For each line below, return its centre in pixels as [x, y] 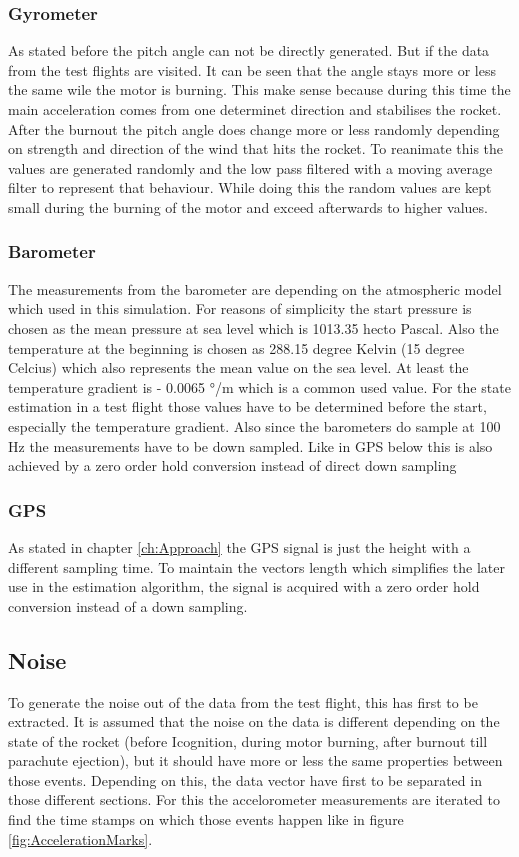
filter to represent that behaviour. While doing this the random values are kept [250, 187]
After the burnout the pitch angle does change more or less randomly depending [254, 128]
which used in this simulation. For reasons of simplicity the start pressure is [240, 308]
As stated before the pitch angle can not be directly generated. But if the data [249, 50]
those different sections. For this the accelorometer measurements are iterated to [254, 799]
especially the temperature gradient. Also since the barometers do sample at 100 [254, 425]
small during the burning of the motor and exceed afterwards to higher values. [248, 206]
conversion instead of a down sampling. [128, 605]
